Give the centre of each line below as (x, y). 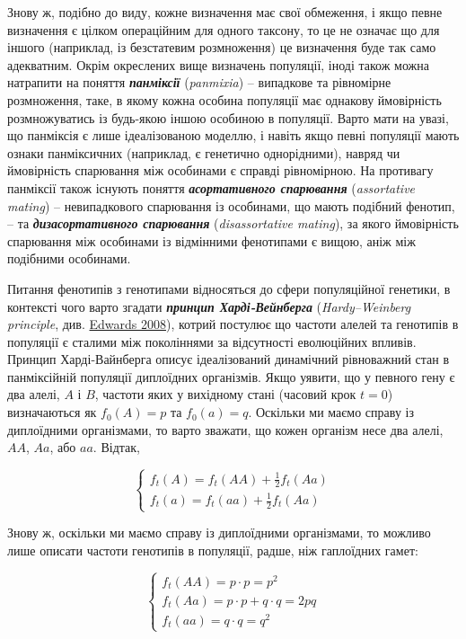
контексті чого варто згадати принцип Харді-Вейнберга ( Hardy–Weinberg (209, 306)
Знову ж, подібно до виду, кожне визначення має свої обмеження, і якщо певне (225, 12)
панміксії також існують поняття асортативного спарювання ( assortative (211, 187)
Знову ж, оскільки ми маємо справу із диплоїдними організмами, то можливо (219, 532)
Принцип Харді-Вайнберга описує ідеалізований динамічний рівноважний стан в (229, 359)
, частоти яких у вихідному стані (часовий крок (225, 394)
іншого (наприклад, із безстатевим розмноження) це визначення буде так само (222, 47)
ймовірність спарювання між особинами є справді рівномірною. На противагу (220, 170)
